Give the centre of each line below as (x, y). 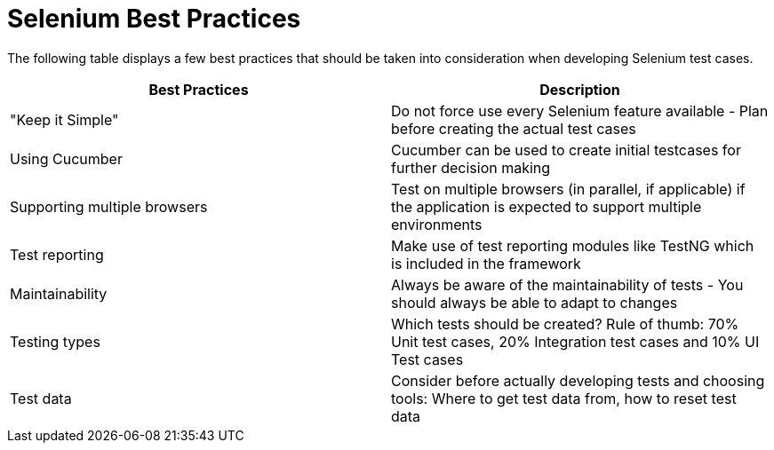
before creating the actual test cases (514, 128)
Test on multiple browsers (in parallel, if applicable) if (568, 189)
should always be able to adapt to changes (535, 302)
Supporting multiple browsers (109, 206)
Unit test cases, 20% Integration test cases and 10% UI (575, 341)
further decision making (471, 167)
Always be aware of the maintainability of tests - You (567, 284)
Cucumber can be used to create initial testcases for (566, 150)
